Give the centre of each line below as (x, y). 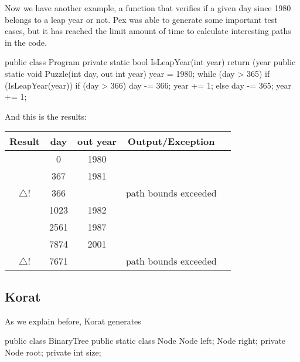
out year (97, 141)
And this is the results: (46, 116)
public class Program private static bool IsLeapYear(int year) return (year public (150, 62)
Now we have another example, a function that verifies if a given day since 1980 (148, 8)
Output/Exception (171, 141)
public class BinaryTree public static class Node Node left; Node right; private (145, 341)
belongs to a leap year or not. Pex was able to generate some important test (141, 19)
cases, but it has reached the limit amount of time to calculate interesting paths (148, 31)
